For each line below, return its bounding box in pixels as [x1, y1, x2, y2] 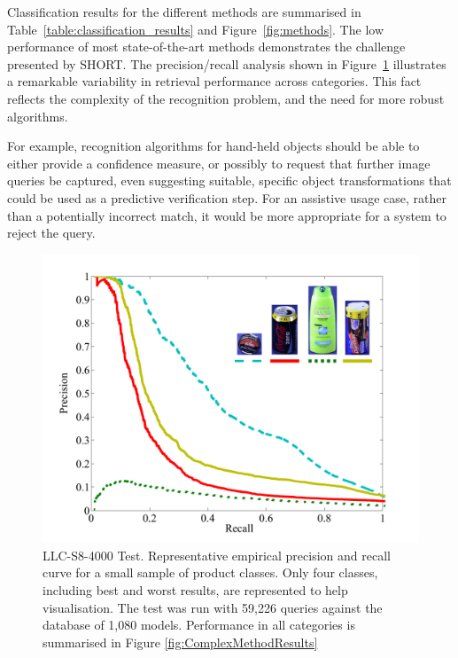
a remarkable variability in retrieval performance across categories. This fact [7, 72, 422, 90]
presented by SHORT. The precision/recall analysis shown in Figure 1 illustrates [7, 54, 446, 73]
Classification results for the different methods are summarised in [7, 3, 361, 20]
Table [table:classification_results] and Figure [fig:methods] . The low [7, 20, 384, 38]
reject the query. [7, 223, 96, 242]
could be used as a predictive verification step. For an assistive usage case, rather [7, 188, 447, 207]
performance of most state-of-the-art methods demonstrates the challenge [7, 37, 406, 56]
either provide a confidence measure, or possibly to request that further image [7, 153, 431, 172]
